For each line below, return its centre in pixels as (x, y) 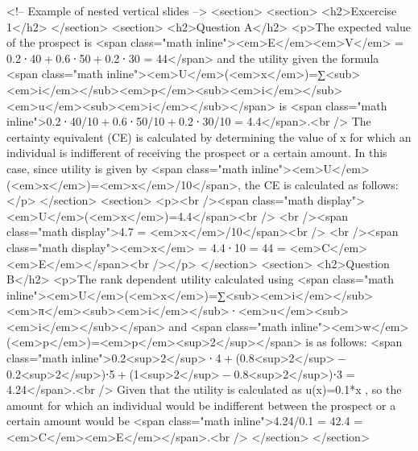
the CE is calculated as (301, 184)
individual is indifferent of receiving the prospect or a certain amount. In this (197, 153)
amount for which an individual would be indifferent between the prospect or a (201, 405)
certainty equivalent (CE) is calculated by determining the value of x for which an (209, 137)
